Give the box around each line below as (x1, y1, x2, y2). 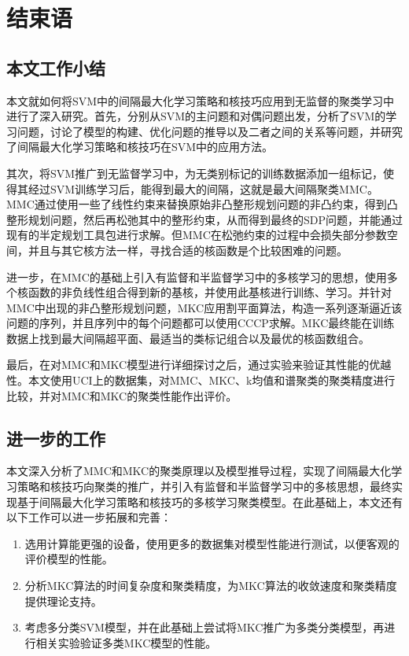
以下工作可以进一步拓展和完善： (6, 509, 171, 525)
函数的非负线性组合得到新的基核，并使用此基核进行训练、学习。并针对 (28, 284, 392, 300)
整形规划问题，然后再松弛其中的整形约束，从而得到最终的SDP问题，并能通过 (6, 211, 403, 227)
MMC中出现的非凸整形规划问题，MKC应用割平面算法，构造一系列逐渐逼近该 (6, 299, 403, 315)
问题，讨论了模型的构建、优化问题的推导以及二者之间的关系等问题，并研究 (17, 123, 403, 139)
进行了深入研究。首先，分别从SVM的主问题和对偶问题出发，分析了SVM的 (6, 108, 386, 124)
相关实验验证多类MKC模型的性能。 (35, 634, 217, 650)
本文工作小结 (6, 55, 105, 79)
